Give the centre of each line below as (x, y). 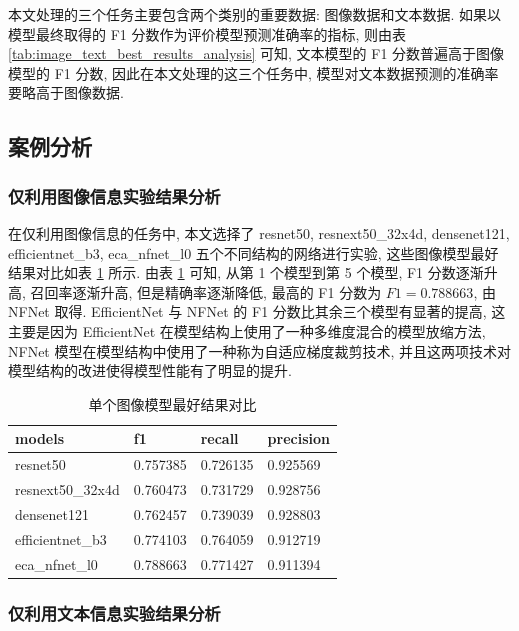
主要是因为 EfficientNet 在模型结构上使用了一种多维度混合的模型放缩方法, (247, 330)
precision (298, 438)
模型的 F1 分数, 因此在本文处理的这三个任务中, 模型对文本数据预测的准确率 (253, 72)
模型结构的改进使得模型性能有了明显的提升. (150, 370)
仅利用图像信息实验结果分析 (114, 195)
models (40, 438)
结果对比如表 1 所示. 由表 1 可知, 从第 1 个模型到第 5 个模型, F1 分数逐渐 (246, 272)
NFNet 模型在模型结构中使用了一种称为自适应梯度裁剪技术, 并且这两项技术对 (260, 350)
